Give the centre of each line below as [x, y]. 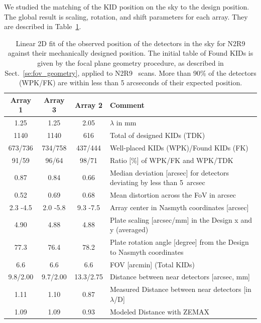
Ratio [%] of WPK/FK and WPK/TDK [172, 160]
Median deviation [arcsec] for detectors [170, 172]
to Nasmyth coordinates [147, 252]
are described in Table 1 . [43, 26]
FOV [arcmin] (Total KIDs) [152, 264]
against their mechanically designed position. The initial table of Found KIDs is [130, 53]
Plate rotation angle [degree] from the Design [179, 242]
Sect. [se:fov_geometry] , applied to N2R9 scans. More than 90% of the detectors [130, 72]
